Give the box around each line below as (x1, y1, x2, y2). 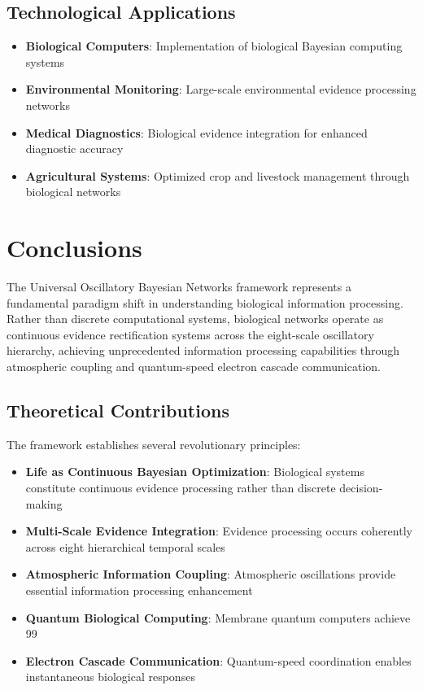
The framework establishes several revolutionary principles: (7, 435, 301, 452)
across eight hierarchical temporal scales (25, 538, 225, 555)
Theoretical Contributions (7, 398, 229, 423)
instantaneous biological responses (25, 668, 195, 685)
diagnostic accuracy (25, 140, 124, 157)
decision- (339, 479, 383, 496)
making (25, 495, 63, 512)
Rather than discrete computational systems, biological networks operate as (7, 310, 384, 327)
